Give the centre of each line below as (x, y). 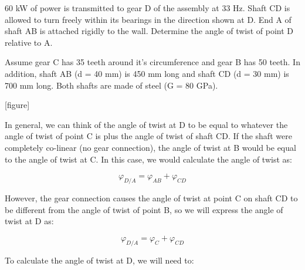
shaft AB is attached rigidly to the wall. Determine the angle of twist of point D (149, 31)
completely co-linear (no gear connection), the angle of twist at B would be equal (150, 147)
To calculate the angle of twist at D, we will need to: (99, 260)
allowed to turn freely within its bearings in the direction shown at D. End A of (148, 19)
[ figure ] (17, 105)
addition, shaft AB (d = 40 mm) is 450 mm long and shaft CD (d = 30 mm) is (147, 73)
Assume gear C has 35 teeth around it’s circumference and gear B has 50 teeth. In (152, 62)
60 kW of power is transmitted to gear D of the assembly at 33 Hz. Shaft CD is (148, 8)
